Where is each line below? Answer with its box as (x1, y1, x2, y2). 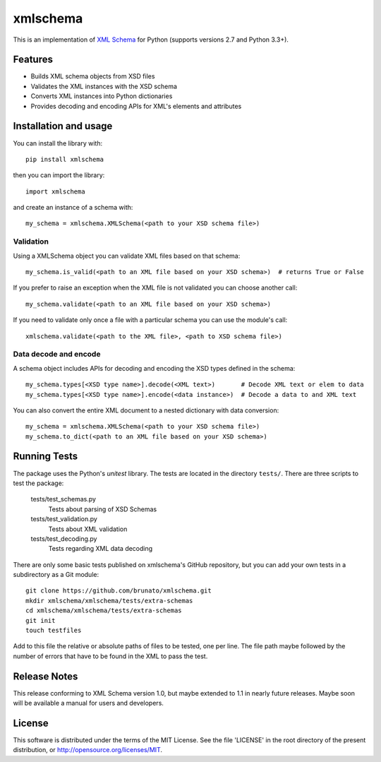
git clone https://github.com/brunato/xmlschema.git (25, 587, 212, 595)
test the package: (13, 479, 64, 487)
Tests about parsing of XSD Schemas (48, 505, 157, 513)
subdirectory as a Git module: (13, 571, 99, 579)
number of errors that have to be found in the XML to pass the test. (13, 652, 208, 660)
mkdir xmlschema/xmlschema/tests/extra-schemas (25, 597, 193, 605)
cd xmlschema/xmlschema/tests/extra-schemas (25, 607, 183, 614)
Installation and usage (13, 120, 113, 132)
